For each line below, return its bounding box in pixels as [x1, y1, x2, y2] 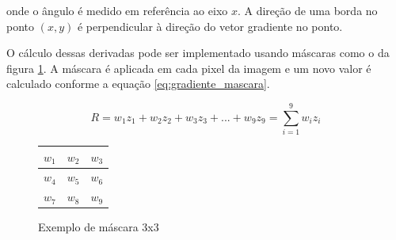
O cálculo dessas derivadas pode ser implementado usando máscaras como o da [6, 44, 390, 61]
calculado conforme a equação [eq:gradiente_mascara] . [6, 75, 270, 92]
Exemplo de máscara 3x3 [38, 219, 159, 235]
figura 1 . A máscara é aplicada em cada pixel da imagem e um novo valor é [6, 59, 371, 76]
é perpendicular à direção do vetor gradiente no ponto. [77, 17, 343, 34]
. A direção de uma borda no [237, 2, 378, 18]
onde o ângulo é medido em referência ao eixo [6, 2, 228, 18]
